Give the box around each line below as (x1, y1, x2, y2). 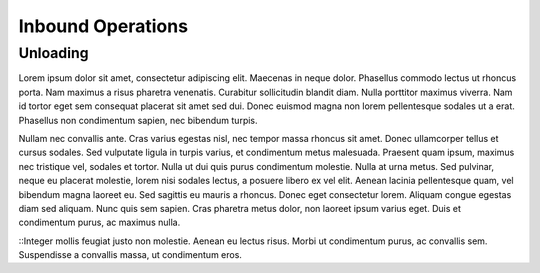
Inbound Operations (18, 15, 189, 37)
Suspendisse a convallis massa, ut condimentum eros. (18, 249, 242, 261)
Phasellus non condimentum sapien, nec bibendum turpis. (18, 114, 259, 126)
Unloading (18, 44, 89, 62)
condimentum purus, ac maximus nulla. (18, 216, 181, 229)
